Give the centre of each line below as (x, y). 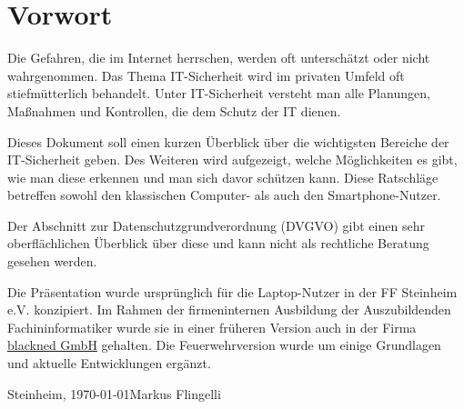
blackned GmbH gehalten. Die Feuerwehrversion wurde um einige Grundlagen (224, 345)
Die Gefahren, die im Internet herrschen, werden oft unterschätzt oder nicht (219, 58)
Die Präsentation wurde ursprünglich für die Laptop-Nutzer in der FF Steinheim (232, 291)
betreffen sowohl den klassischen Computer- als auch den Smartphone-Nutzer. (224, 195)
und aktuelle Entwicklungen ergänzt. (109, 363)
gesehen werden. (52, 261)
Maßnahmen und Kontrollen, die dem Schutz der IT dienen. (174, 110)
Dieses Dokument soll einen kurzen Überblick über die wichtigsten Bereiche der (228, 141)
